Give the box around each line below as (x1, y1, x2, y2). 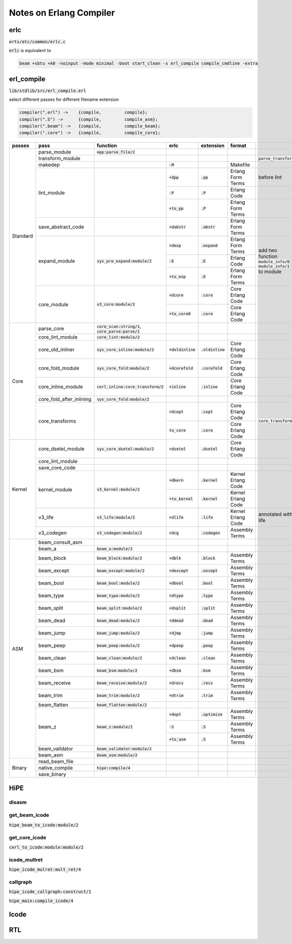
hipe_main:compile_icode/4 (9, 898, 73, 904)
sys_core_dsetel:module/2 (96, 446, 154, 452)
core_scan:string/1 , (96, 323, 141, 330)
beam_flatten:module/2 (96, 702, 147, 707)
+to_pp (169, 206, 184, 211)
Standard (12, 232, 34, 239)
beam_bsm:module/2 (96, 668, 138, 673)
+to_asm (169, 736, 186, 742)
